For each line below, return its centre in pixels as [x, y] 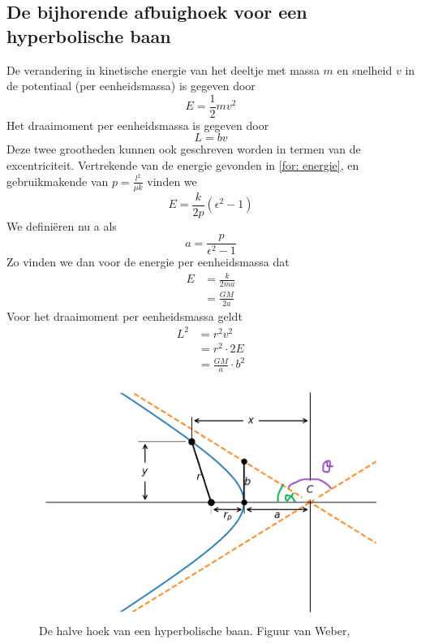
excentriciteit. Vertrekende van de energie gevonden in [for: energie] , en [183, 165]
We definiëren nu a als [62, 225]
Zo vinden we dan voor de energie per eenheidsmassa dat [148, 262]
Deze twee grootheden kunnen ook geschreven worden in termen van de [184, 149]
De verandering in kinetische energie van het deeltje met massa [163, 69]
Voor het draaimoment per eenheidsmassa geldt [125, 316]
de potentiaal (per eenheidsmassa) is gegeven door [131, 86]
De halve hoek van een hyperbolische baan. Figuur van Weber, [195, 630]
